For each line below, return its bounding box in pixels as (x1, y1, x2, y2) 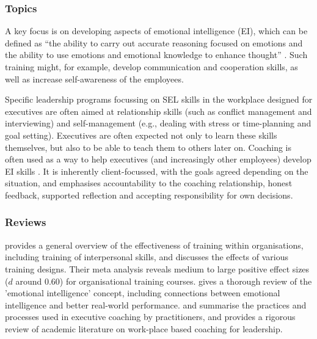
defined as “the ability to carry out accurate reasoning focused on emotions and (5, 36, 303, 49)
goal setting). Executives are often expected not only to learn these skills (5, 128, 277, 141)
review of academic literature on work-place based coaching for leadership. (5, 322, 283, 335)
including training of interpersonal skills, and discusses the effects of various (5, 250, 289, 263)
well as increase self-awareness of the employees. (5, 72, 184, 85)
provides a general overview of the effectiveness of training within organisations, (5, 238, 304, 251)
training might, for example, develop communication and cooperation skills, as (5, 60, 298, 73)
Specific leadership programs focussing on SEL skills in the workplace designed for (5, 93, 313, 106)
